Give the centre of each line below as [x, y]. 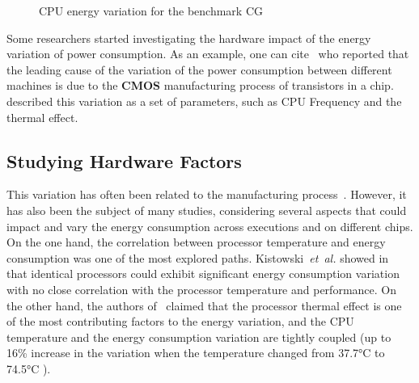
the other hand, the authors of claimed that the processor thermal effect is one [204, 305]
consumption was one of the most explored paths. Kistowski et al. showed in [198, 257]
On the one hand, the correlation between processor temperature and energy [196, 242]
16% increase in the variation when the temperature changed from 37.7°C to [196, 353]
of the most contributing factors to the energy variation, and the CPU [180, 321]
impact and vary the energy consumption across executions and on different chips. [210, 226]
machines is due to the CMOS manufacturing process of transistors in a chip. [200, 85]
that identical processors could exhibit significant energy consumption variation [203, 274]
